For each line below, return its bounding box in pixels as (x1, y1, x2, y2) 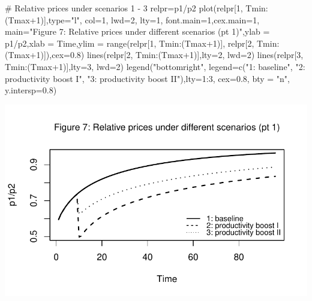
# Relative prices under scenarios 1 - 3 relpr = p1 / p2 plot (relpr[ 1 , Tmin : (5, 2, 268, 14)
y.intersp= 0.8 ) (5, 84, 57, 96)
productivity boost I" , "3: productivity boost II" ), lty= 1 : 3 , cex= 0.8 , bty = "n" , (5, 72, 290, 84)
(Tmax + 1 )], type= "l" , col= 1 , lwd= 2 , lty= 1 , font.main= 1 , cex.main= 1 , (5, 13, 260, 26)
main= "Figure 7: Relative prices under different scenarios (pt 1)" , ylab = (5, 25, 270, 38)
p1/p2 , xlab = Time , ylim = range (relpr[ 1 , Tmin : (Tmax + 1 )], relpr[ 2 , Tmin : (5, 37, 280, 49)
